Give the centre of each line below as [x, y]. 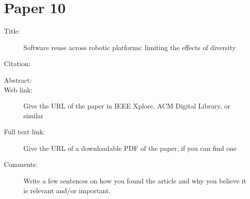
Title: [12, 31]
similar [34, 115]
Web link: [18, 89]
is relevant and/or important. [67, 190]
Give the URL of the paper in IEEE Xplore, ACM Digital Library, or [127, 106]
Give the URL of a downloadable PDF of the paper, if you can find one [130, 148]
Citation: [17, 63]
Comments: [21, 164]
